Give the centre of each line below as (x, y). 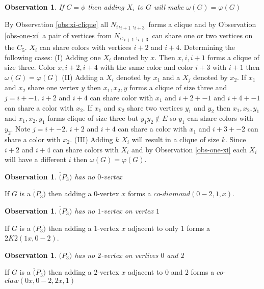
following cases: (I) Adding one (53, 57)
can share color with (122, 98)
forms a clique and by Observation (202, 24)
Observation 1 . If (34, 7)
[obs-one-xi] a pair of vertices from (58, 35)
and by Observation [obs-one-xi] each (189, 149)
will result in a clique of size (175, 139)
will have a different (35, 159)
